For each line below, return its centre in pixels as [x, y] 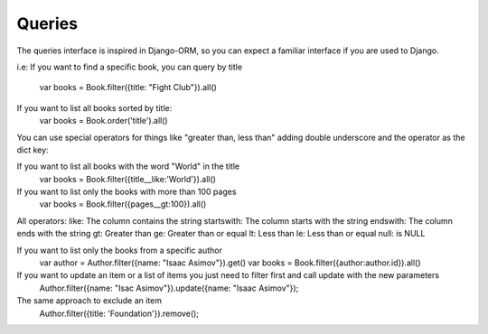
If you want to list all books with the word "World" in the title [128, 166]
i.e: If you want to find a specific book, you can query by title [130, 67]
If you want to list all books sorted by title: [94, 107]
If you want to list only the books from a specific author [120, 250]
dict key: [33, 150]
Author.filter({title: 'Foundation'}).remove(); [119, 313]
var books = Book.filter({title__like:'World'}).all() [128, 179]
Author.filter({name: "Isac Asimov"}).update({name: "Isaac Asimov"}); [169, 288]
